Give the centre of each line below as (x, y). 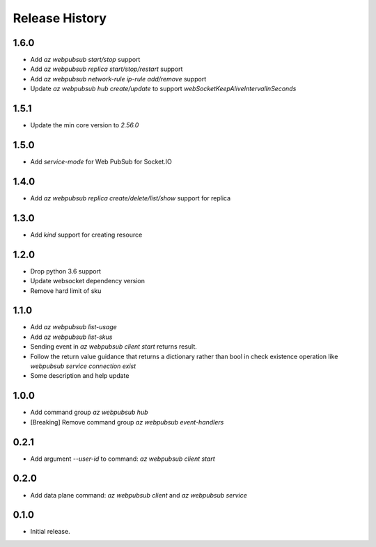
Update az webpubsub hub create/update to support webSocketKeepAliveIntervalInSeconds (163, 89)
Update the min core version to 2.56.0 (85, 125)
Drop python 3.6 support (65, 271)
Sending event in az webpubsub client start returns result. (114, 347)
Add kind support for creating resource (86, 235)
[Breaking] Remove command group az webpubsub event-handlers (127, 422)
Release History (60, 18)
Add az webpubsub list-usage (74, 327)
